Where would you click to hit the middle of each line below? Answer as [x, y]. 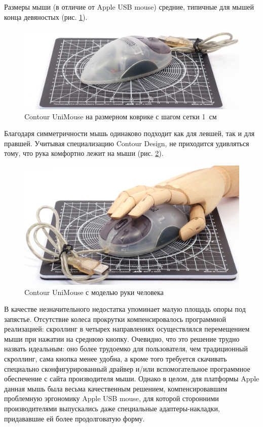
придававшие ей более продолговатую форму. [74, 418]
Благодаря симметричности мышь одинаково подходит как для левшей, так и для [129, 133]
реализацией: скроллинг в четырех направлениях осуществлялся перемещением [127, 329]
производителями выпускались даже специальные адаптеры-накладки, [112, 408]
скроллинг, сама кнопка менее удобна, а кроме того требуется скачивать [116, 359]
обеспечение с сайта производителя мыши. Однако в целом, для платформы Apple [132, 379]
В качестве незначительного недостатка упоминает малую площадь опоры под [125, 309]
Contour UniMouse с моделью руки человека [94, 292]
